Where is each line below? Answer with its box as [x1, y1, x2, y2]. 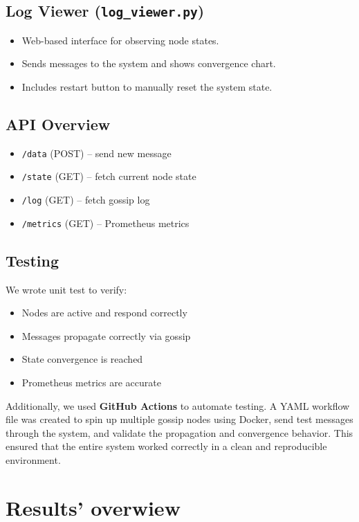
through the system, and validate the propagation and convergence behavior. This [6, 425, 353, 440]
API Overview [6, 113, 111, 134]
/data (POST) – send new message [21, 145, 172, 160]
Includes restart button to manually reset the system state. [21, 79, 273, 93]
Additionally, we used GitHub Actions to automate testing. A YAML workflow [6, 398, 350, 413]
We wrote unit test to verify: [6, 282, 127, 296]
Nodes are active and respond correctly [21, 305, 187, 320]
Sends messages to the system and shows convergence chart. [21, 56, 276, 71]
